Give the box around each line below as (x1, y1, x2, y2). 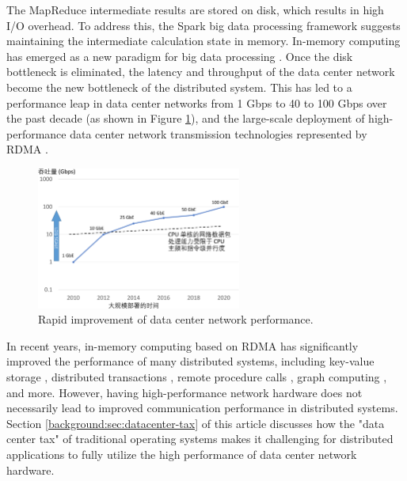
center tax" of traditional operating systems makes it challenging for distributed (6, 430, 394, 447)
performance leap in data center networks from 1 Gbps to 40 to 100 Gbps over (6, 94, 387, 111)
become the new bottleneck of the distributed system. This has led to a (6, 78, 352, 95)
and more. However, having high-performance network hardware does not (6, 384, 363, 400)
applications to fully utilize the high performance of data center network (6, 445, 357, 462)
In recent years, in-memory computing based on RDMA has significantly (6, 337, 359, 354)
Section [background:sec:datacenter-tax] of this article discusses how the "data (6, 415, 385, 431)
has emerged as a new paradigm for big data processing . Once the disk (6, 47, 353, 64)
